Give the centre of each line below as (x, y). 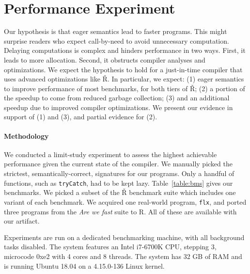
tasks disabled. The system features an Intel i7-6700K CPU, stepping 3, (110, 247)
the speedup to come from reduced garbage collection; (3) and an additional (117, 98)
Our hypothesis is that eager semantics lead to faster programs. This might (116, 31)
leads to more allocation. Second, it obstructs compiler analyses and (105, 59)
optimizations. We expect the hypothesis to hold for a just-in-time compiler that (123, 69)
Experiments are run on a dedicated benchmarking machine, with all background (124, 237)
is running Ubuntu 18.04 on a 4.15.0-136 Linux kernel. (84, 266)
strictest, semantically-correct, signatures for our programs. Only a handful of (119, 173)
